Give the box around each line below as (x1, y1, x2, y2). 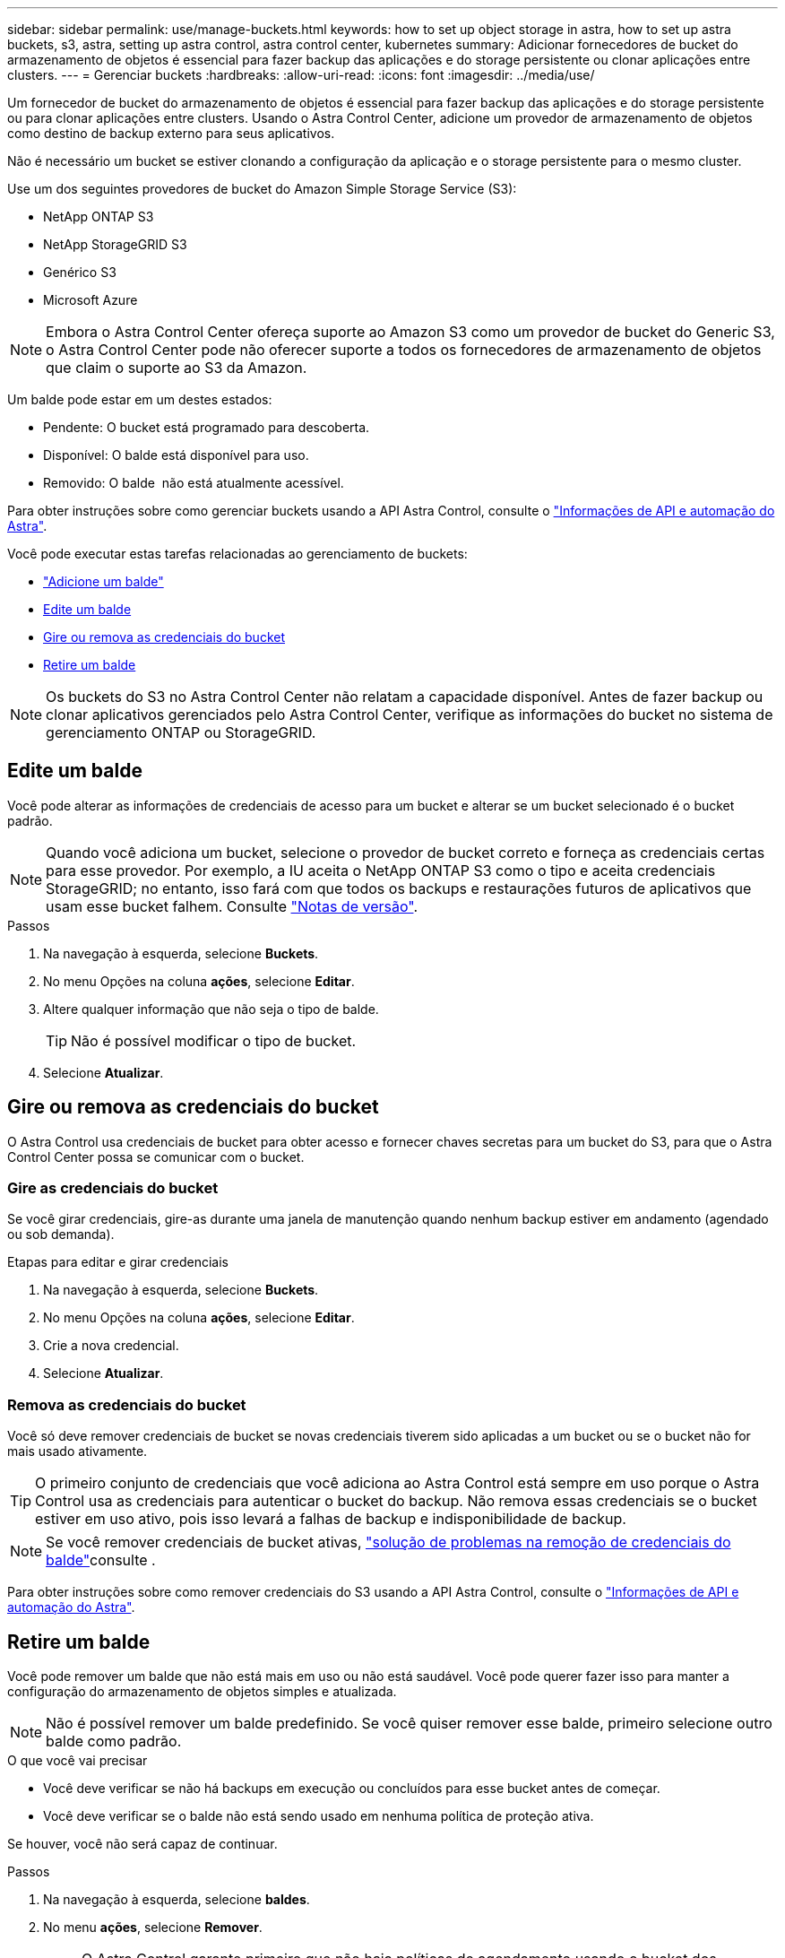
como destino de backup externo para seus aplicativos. (7, 126, 335, 141)
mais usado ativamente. (7, 1443, 148, 1460)
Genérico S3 (43, 264, 116, 280)
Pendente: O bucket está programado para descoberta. (43, 420, 370, 435)
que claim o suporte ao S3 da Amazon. (46, 359, 307, 377)
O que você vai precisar (7, 1753, 148, 1769)
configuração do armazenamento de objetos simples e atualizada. (7, 1684, 397, 1700)
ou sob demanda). (7, 1226, 115, 1243)
